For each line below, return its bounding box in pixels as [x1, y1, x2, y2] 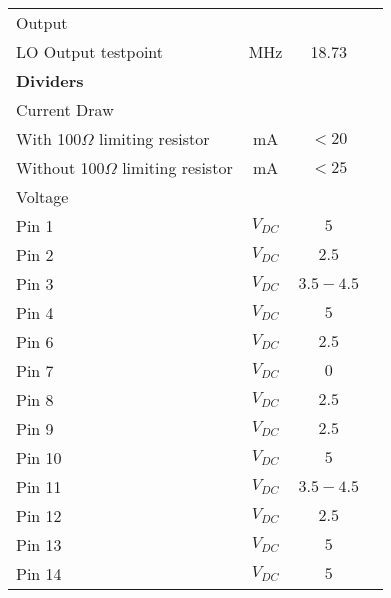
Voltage [16, 185, 69, 208]
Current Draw [16, 98, 114, 121]
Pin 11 [16, 475, 62, 498]
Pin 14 [16, 562, 62, 585]
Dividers [16, 69, 84, 92]
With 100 [16, 127, 82, 150]
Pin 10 [16, 446, 62, 469]
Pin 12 [16, 504, 62, 527]
